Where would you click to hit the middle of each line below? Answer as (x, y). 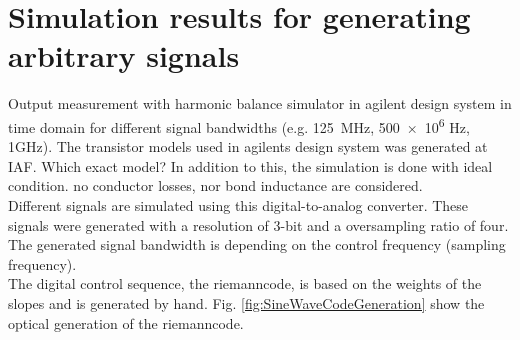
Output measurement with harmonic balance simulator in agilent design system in (260, 103)
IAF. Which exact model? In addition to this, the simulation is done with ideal (250, 165)
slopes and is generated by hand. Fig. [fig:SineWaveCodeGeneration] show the (246, 302)
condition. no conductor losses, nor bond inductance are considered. (215, 185)
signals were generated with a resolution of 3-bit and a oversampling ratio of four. (258, 224)
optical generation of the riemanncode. (126, 322)
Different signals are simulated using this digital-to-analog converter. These (238, 204)
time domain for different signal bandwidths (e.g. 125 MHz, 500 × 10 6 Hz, (239, 125)
